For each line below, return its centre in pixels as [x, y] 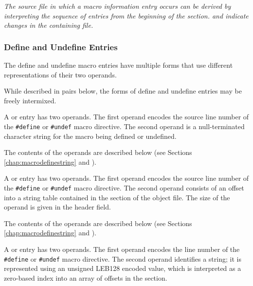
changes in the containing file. [49, 25]
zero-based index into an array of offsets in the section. [86, 277]
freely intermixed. [30, 100]
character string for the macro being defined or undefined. [90, 136]
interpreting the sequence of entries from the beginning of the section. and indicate [126, 15]
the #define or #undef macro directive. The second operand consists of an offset [124, 188]
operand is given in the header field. [57, 207]
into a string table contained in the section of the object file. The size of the [117, 197]
